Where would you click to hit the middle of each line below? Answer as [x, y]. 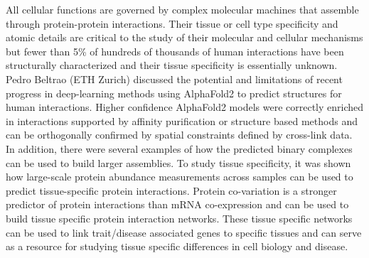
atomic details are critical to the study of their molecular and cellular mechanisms [184, 37]
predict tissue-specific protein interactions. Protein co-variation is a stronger [171, 190]
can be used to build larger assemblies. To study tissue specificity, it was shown [178, 162]
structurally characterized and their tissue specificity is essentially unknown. [172, 65]
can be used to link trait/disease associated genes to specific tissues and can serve [184, 232]
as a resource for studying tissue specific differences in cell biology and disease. [177, 246]
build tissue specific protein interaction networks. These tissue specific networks [179, 218]
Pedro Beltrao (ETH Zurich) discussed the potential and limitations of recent [174, 79]
